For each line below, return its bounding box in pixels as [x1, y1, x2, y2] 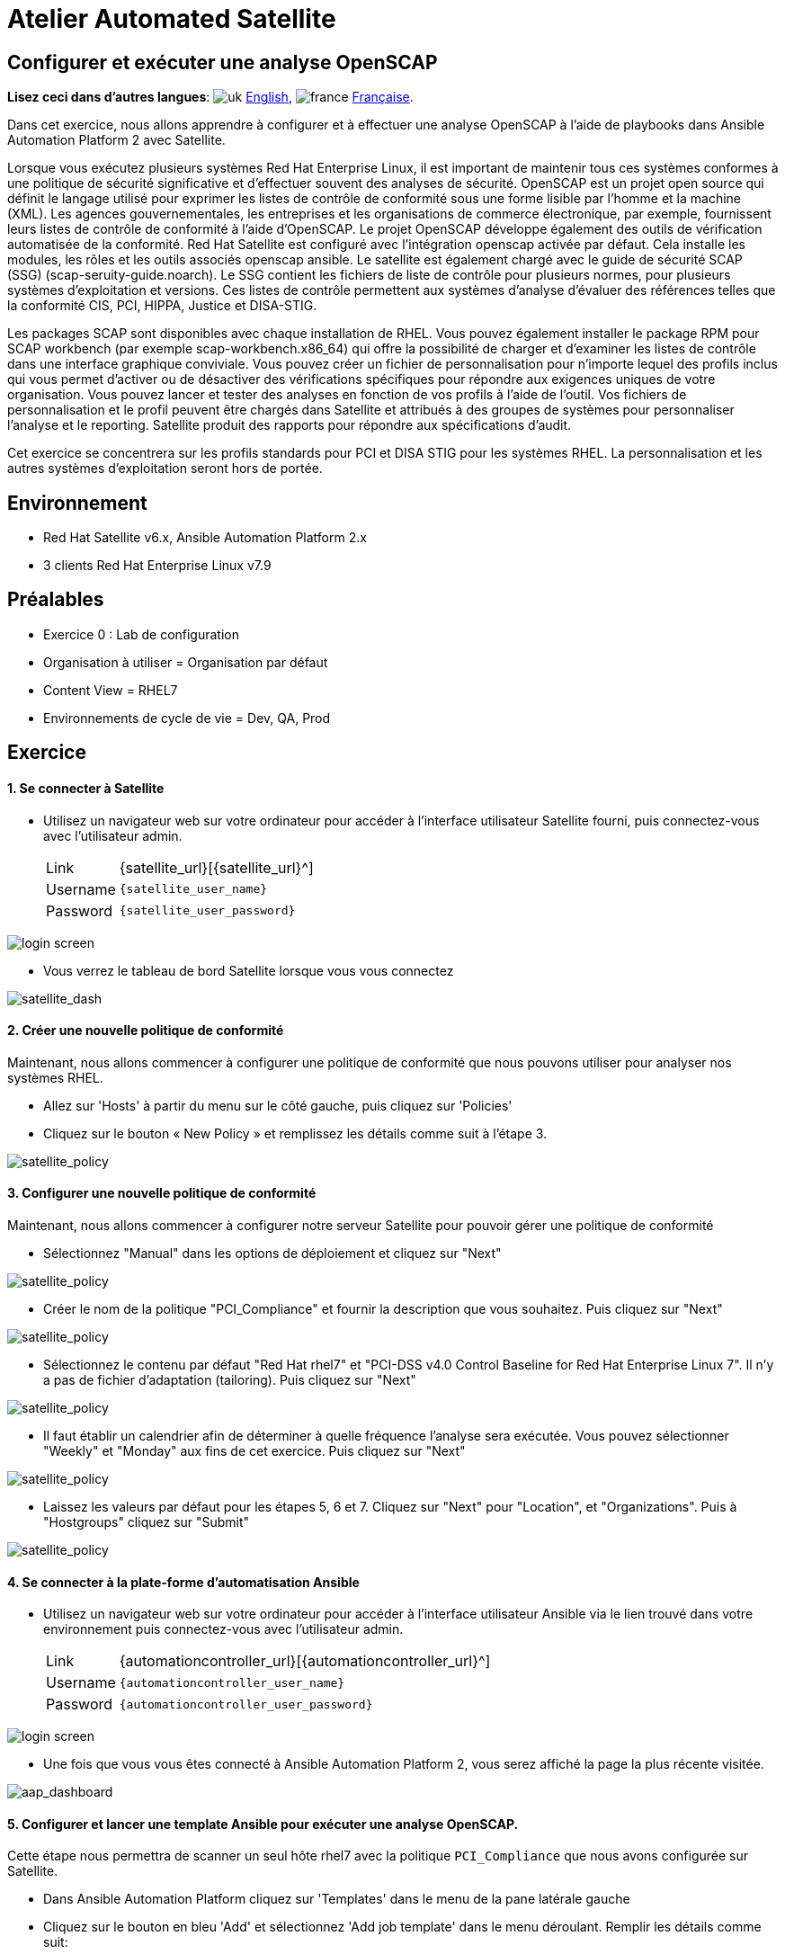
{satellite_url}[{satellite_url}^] [119, 858, 314, 877]
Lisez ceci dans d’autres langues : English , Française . [7, 89, 414, 105]
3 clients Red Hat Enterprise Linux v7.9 [43, 558, 272, 574]
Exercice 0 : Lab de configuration [43, 626, 239, 642]
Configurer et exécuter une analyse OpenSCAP [7, 50, 438, 74]
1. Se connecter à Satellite [7, 780, 165, 796]
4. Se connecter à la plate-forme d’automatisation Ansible [7, 1574, 360, 1590]
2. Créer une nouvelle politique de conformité [7, 1022, 284, 1039]
